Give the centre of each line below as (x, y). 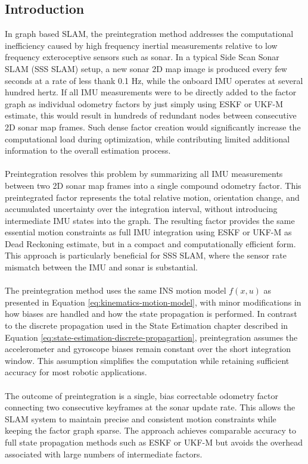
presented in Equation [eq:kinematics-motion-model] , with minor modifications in (153, 302)
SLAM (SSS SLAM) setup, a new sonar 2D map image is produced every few (146, 68)
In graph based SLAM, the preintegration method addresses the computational (149, 34)
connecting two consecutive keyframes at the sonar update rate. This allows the (150, 407)
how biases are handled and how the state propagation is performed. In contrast (151, 314)
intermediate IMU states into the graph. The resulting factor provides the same (150, 220)
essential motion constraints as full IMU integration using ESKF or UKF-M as (148, 232)
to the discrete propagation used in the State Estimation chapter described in (147, 326)
